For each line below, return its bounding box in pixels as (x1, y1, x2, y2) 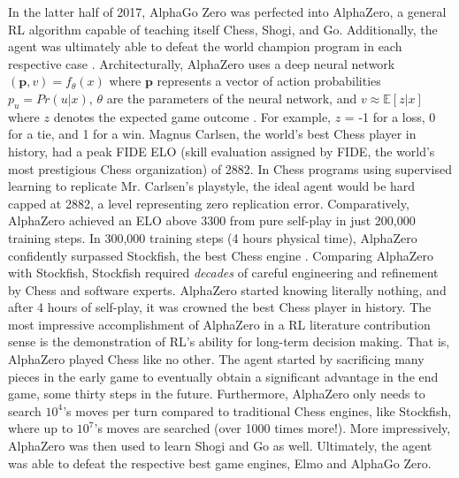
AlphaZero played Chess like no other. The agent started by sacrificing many (8, 350, 425, 368)
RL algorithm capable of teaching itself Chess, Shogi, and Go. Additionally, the (8, 19, 438, 38)
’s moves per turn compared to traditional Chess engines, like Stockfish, (63, 401, 452, 420)
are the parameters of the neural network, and (106, 88, 357, 107)
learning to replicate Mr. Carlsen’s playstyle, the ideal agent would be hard (8, 177, 416, 195)
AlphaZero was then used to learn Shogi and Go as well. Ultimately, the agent (8, 436, 432, 455)
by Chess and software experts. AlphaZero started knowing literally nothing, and (8, 280, 447, 299)
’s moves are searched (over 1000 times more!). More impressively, (94, 419, 451, 437)
